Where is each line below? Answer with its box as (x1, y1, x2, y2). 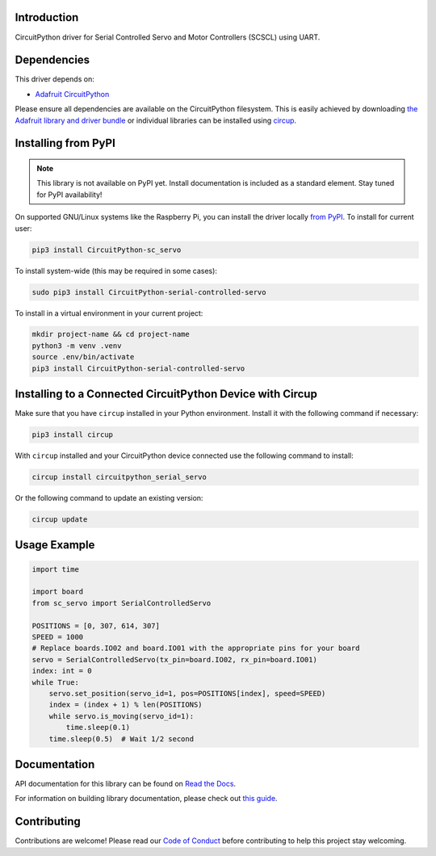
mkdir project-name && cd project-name (31, 329, 190, 339)
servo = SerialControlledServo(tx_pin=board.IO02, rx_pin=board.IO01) (31, 655, 318, 664)
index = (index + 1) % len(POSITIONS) (48, 700, 203, 710)
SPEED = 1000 (31, 632, 84, 642)
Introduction (15, 10, 79, 24)
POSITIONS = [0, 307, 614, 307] (31, 621, 161, 630)
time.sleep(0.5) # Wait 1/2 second (48, 734, 194, 743)
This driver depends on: (15, 74, 94, 84)
